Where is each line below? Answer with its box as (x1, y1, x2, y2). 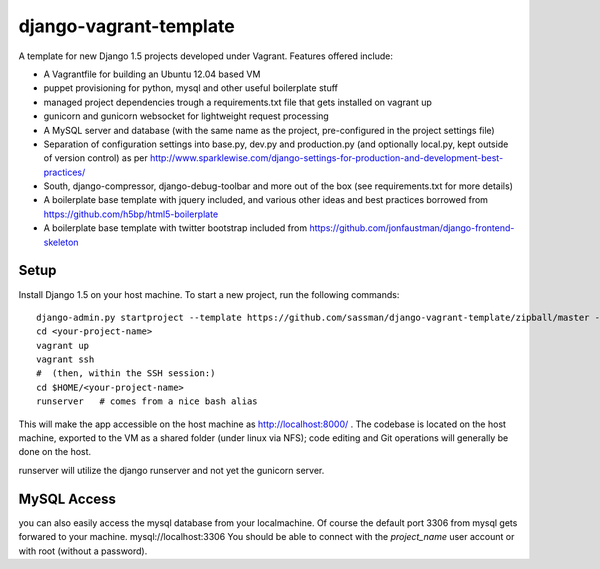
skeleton (43, 236, 79, 248)
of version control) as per (43, 152, 149, 164)
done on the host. (18, 446, 92, 458)
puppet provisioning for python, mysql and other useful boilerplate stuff (43, 82, 339, 94)
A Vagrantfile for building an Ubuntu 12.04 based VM (43, 68, 261, 80)
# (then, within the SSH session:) (36, 368, 216, 379)
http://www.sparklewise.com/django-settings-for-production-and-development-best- (150, 152, 504, 164)
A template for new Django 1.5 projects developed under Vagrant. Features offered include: (18, 50, 394, 62)
